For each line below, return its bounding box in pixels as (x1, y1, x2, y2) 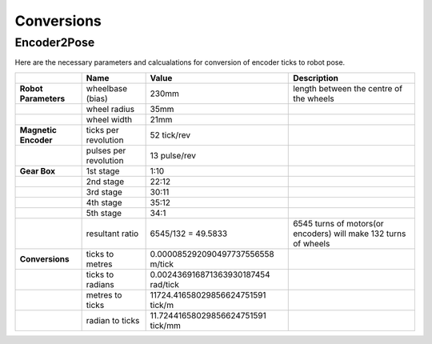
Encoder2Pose (14, 35, 95, 50)
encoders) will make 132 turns (293, 228, 406, 239)
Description (293, 72, 339, 83)
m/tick (150, 258, 174, 270)
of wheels (293, 238, 330, 249)
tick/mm (150, 320, 182, 331)
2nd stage (86, 176, 124, 187)
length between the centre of (293, 82, 403, 94)
